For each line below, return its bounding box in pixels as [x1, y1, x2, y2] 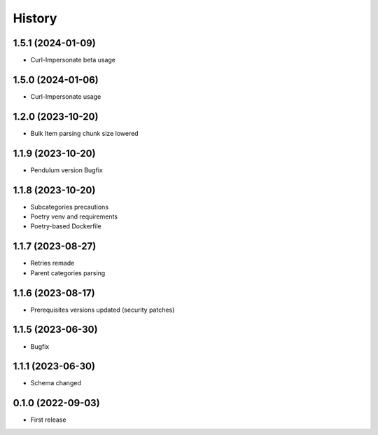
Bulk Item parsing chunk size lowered [30, 129, 139, 137]
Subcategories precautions [30, 202, 108, 211]
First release [30, 415, 66, 424]
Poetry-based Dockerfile [30, 222, 101, 230]
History [13, 11, 57, 26]
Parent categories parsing [30, 268, 106, 277]
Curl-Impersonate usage [30, 92, 101, 101]
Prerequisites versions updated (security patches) [30, 305, 175, 314]
